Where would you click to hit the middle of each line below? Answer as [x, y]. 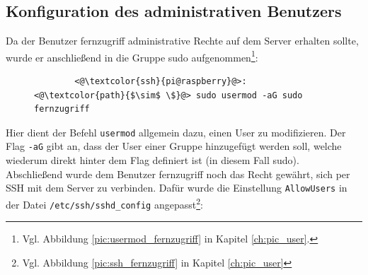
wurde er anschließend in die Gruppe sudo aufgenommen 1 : [132, 56]
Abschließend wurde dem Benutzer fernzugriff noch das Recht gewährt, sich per [178, 174]
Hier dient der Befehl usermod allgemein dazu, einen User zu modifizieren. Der [176, 132]
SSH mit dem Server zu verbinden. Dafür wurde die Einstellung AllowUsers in [177, 188]
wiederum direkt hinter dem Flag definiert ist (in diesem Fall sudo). [153, 160]
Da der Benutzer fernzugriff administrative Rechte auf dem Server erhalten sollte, [182, 41]
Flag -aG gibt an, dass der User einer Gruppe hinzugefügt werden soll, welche [174, 146]
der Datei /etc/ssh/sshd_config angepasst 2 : [104, 203]
